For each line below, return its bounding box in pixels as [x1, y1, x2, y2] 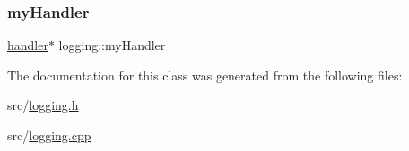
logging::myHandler [58, 36, 166, 55]
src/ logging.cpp [7, 126, 91, 144]
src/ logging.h [7, 96, 79, 114]
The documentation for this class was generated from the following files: [7, 65, 403, 84]
